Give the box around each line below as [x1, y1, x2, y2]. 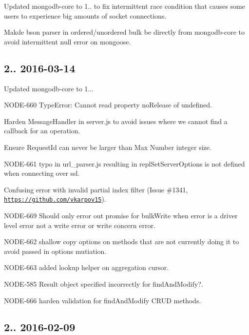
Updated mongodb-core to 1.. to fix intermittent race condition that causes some [4, 1, 245, 11]
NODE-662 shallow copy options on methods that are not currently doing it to [4, 236, 239, 247]
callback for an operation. [4, 126, 80, 136]
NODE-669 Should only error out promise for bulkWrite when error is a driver [4, 210, 238, 220]
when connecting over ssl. [4, 168, 80, 178]
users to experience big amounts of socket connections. [4, 10, 167, 21]
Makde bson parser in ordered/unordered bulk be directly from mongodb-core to [4, 27, 245, 37]
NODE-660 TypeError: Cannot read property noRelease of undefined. [4, 100, 212, 110]
